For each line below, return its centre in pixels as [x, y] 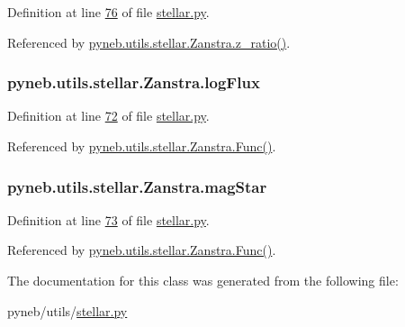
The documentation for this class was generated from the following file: [203, 280]
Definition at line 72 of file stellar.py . [108, 116]
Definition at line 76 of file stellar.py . [108, 12]
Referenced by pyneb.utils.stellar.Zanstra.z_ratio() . [149, 42]
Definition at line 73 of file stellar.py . [108, 219]
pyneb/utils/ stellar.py [67, 310]
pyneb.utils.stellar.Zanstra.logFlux [134, 82]
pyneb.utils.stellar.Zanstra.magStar [137, 186]
